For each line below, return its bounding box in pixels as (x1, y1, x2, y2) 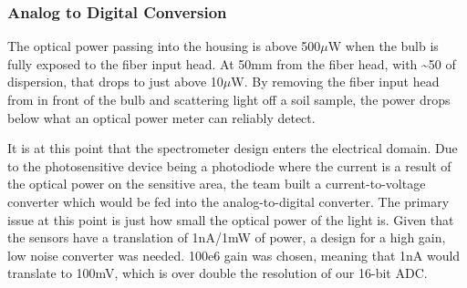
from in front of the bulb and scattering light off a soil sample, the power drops (7, 90, 451, 108)
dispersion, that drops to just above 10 (7, 72, 223, 91)
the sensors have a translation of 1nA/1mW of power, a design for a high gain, (7, 228, 446, 247)
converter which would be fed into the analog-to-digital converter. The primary (7, 191, 450, 211)
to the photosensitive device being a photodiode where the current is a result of (7, 156, 451, 175)
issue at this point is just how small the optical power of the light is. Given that (7, 210, 454, 229)
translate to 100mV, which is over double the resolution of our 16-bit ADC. (7, 263, 428, 283)
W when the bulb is (327, 36, 439, 56)
